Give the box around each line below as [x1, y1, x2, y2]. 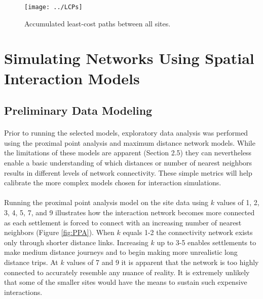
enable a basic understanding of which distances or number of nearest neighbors [4, 157, 252, 168]
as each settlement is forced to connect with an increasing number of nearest [4, 217, 242, 227]
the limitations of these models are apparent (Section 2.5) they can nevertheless [4, 147, 252, 158]
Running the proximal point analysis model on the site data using [4, 197, 209, 208]
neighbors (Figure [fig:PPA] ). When [4, 227, 115, 238]
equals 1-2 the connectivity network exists [123, 227, 253, 238]
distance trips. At [4, 256, 58, 267]
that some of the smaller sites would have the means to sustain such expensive [4, 277, 247, 287]
